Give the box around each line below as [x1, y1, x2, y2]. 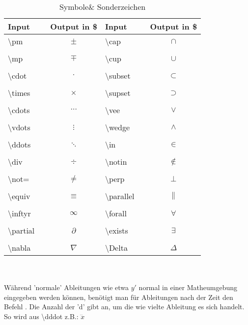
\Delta [105, 242, 128, 253]
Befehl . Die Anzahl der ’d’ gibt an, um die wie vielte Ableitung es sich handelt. [4, 301, 245, 312]
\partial [8, 225, 35, 236]
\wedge [105, 121, 130, 133]
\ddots [8, 139, 31, 150]
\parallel [105, 190, 135, 202]
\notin [105, 156, 127, 167]
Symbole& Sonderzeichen [59, 1, 146, 12]
